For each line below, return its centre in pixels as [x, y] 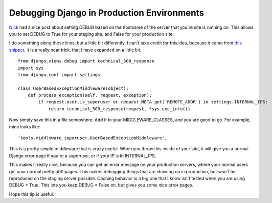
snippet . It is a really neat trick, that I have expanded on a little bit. [75, 50]
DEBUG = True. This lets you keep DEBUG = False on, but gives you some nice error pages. [101, 185]
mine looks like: [25, 126]
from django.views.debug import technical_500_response [86, 61]
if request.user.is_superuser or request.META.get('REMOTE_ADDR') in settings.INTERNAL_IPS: [153, 102]
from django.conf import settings [59, 75]
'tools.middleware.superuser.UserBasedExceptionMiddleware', [92, 138]
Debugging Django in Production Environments [107, 13]
